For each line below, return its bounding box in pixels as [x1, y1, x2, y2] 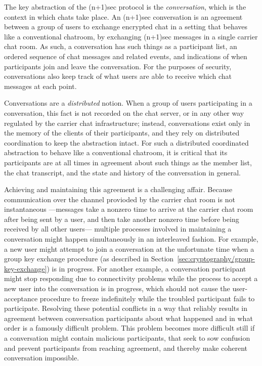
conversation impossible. [4, 352, 79, 363]
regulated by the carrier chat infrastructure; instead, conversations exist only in [4, 117, 250, 128]
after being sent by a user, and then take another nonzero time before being [4, 213, 239, 224]
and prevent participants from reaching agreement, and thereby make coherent [4, 342, 248, 353]
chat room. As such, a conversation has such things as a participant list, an [4, 41, 237, 52]
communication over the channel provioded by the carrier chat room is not [4, 194, 235, 204]
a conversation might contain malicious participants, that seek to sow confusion [4, 333, 250, 343]
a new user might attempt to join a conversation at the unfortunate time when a [4, 243, 254, 254]
